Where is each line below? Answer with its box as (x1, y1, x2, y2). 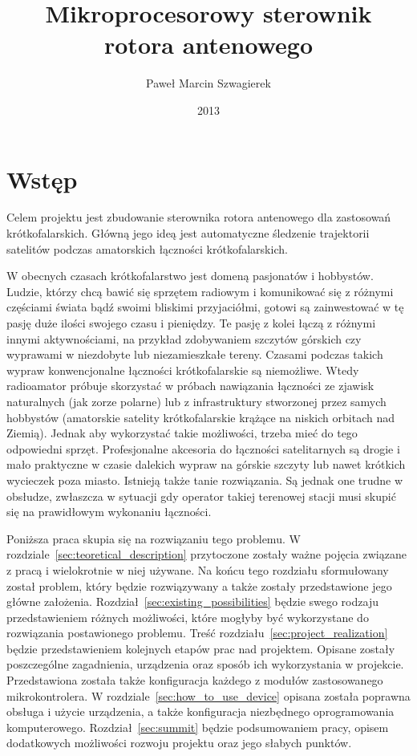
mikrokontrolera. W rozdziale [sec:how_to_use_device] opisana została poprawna (6, 687, 411, 704)
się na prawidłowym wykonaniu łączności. (6, 503, 212, 520)
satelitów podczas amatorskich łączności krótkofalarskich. (6, 240, 288, 257)
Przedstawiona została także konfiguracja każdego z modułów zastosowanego (6, 672, 383, 689)
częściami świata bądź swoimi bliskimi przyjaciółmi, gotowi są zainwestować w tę (6, 299, 404, 315)
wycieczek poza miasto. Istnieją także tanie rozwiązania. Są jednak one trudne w (6, 471, 403, 488)
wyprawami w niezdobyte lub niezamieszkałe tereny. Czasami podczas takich (6, 346, 383, 363)
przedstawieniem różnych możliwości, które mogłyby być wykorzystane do (6, 608, 369, 625)
